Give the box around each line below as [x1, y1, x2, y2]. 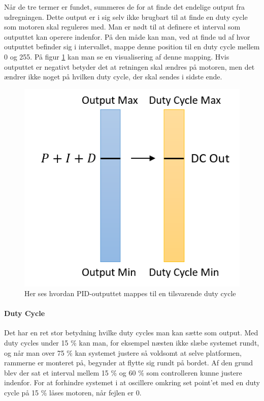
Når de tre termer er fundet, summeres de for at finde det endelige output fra [4, 2, 245, 12]
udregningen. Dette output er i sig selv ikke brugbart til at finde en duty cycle [4, 11, 248, 22]
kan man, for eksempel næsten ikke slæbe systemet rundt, [79, 337, 259, 348]
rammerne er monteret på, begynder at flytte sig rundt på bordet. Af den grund [4, 357, 253, 368]
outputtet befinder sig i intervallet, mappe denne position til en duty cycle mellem [4, 41, 260, 52]
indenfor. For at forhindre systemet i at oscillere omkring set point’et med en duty [4, 377, 260, 388]
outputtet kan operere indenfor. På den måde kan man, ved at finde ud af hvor [4, 31, 250, 42]
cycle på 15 [4, 387, 39, 398]
